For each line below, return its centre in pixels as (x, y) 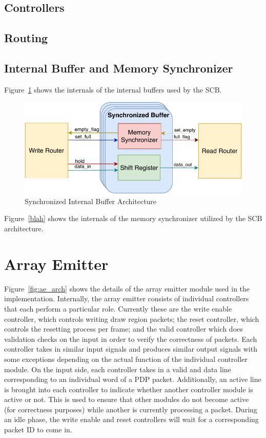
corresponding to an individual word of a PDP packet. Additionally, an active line (133, 379)
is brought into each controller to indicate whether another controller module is (129, 389)
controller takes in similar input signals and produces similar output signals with (131, 349)
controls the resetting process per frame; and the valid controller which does (124, 329)
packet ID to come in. (38, 430)
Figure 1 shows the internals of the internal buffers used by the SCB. (113, 89)
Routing (26, 38)
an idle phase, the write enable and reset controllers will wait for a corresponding (131, 419)
